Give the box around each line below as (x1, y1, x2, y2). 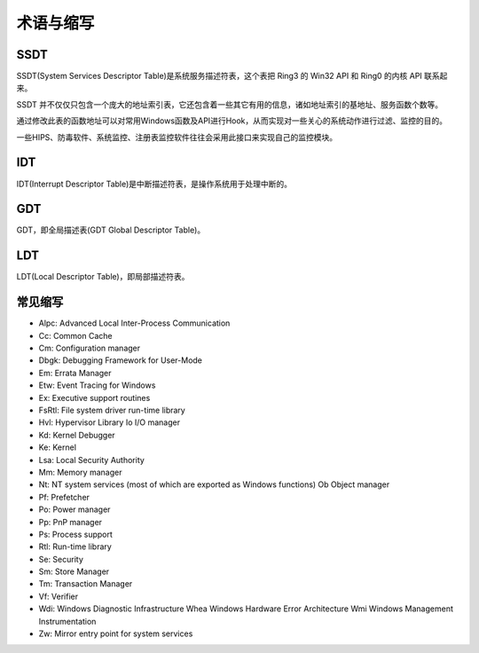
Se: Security (38, 554, 84, 564)
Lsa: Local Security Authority (38, 454, 145, 465)
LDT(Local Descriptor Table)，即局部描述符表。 (16, 271, 190, 282)
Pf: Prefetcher (38, 492, 90, 502)
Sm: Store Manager (38, 566, 110, 577)
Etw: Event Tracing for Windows (38, 380, 156, 390)
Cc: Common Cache (38, 330, 113, 341)
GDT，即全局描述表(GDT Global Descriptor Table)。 (16, 224, 206, 235)
